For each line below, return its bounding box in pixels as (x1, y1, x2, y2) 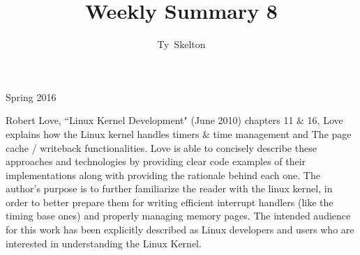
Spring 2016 (6, 89, 57, 104)
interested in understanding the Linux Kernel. (6, 235, 202, 250)
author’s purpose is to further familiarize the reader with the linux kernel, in (6, 181, 333, 196)
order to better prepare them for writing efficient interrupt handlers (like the (6, 194, 333, 209)
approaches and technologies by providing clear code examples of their (6, 154, 306, 169)
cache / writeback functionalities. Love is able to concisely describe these (6, 140, 317, 155)
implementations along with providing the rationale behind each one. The (6, 167, 320, 182)
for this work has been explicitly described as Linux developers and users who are (6, 222, 354, 237)
